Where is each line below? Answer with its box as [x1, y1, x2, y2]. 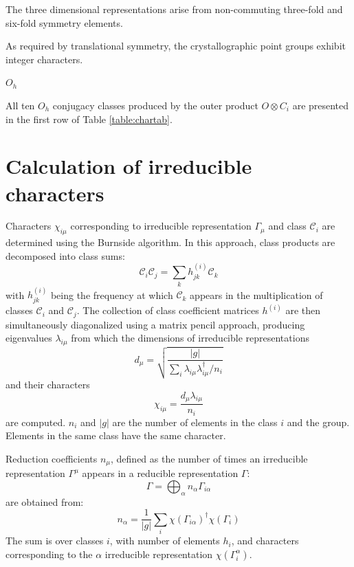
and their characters [5, 377, 90, 391]
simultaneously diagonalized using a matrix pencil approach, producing [5, 317, 305, 331]
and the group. [287, 414, 350, 429]
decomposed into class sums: [5, 248, 125, 263]
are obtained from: [5, 494, 84, 509]
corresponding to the [5, 546, 93, 561]
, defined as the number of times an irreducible [111, 451, 308, 465]
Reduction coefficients [5, 451, 98, 465]
